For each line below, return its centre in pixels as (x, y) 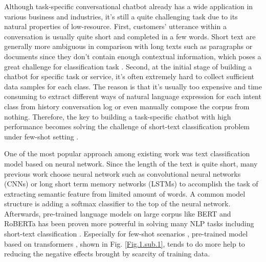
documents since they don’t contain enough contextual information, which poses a (133, 56)
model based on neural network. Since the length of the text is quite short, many (131, 163)
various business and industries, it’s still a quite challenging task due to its (121, 16)
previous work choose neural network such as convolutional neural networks (123, 173)
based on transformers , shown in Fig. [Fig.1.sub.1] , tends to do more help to (125, 243)
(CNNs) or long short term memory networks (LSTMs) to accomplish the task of (131, 184)
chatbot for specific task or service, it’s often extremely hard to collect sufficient (129, 76)
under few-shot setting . (41, 136)
